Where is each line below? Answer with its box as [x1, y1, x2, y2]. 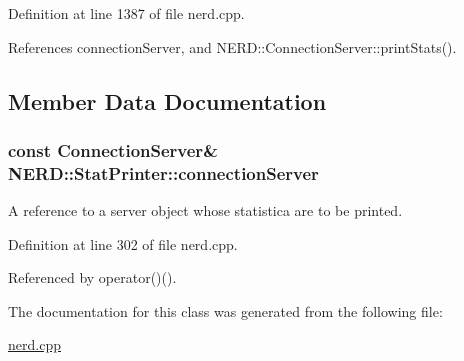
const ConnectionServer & [8, 137, 218, 162]
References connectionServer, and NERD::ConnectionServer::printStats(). [8, 36, 457, 57]
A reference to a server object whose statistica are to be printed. [8, 200, 403, 221]
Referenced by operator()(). [8, 267, 177, 288]
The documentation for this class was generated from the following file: [8, 300, 443, 321]
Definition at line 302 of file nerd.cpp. [8, 233, 238, 254]
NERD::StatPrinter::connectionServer [8, 160, 319, 185]
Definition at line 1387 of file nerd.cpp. [8, 3, 245, 23]
